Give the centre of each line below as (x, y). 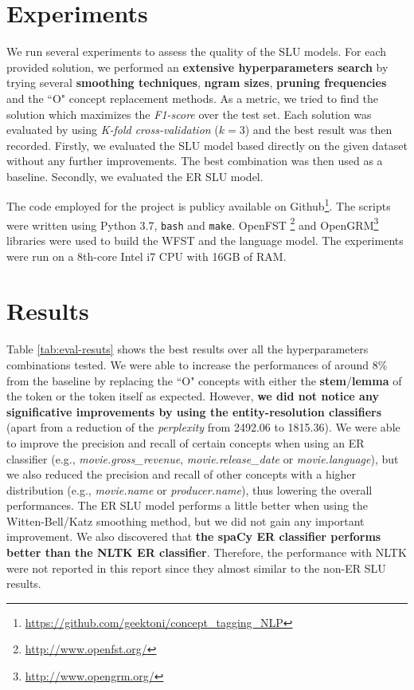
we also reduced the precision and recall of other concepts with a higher (182, 474)
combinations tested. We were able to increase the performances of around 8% (197, 364)
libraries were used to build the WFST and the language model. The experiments (205, 241)
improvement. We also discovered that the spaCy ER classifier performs (194, 536)
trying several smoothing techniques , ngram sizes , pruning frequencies (197, 83)
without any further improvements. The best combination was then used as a (195, 161)
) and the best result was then (318, 130)
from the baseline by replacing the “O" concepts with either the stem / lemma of (204, 380)
